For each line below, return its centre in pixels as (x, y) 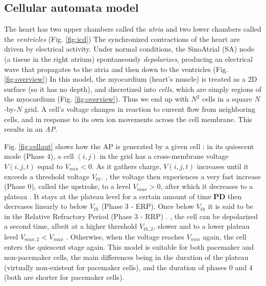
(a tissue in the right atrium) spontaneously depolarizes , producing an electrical (128, 58)
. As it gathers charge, (127, 166)
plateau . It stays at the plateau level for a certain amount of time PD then (123, 196)
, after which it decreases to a (207, 186)
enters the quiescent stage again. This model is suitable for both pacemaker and (129, 247)
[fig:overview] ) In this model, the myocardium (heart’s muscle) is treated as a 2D (131, 79)
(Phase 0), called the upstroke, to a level (67, 186)
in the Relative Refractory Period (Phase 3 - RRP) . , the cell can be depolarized (131, 216)
